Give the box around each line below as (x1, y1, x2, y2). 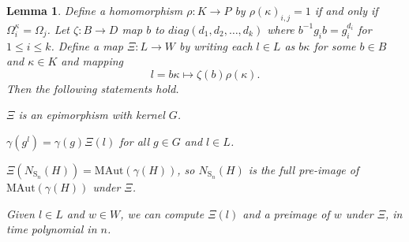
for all (119, 132, 150, 149)
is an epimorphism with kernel (18, 106, 165, 123)
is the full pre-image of (248, 161, 359, 177)
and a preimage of (242, 205, 330, 222)
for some (313, 37, 356, 54)
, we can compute (120, 205, 204, 222)
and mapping (61, 53, 123, 69)
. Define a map (51, 37, 123, 54)
